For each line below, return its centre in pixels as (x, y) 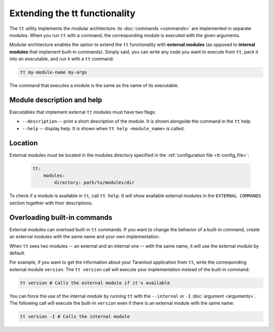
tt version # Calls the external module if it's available (95, 283)
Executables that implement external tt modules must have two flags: (83, 112)
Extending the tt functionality (72, 13)
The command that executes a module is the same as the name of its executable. (94, 86)
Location (24, 143)
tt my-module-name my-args (54, 72)
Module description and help (56, 100)
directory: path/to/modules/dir (94, 183)
